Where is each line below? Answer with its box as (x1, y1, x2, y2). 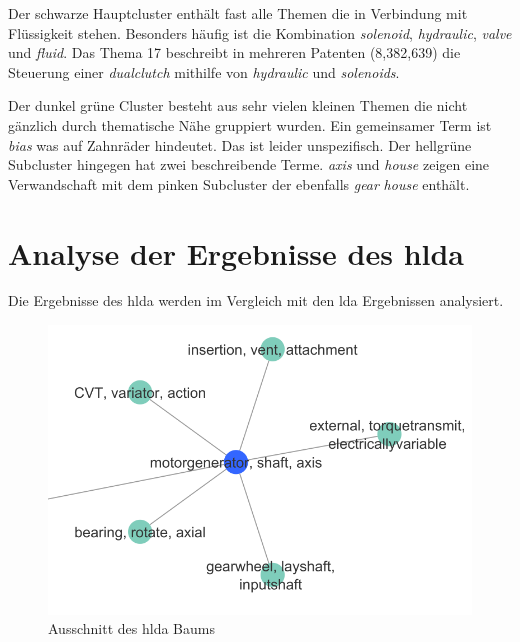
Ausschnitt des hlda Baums (48, 618, 215, 639)
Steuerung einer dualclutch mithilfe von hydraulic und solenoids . (8, 61, 400, 82)
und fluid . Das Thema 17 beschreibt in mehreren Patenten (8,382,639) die (8, 42, 461, 63)
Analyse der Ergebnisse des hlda (8, 232, 465, 273)
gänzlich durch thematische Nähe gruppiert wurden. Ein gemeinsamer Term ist (8, 114, 492, 135)
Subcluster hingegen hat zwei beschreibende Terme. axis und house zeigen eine (8, 154, 490, 175)
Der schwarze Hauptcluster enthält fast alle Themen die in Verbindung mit (8, 3, 468, 23)
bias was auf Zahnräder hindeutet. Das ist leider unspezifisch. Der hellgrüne (8, 134, 472, 155)
